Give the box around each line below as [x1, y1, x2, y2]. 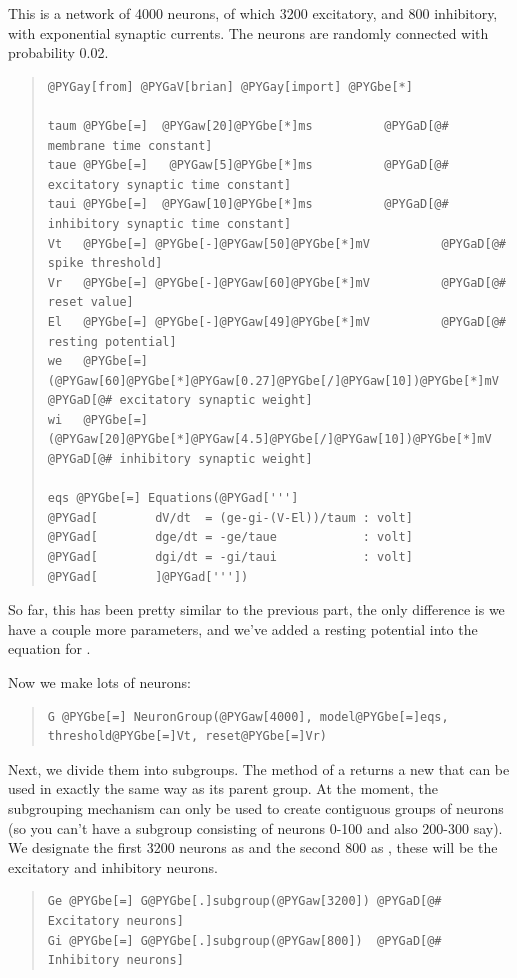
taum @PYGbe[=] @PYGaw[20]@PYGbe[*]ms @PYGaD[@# [47, 118, 449, 133]
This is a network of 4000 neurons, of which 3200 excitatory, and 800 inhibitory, [8, 3, 498, 23]
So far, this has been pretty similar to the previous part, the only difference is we [8, 599, 505, 620]
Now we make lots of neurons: [8, 672, 191, 692]
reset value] [47, 295, 134, 310]
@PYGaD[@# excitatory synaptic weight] [47, 393, 313, 408]
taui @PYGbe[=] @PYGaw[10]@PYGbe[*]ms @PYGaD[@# [47, 197, 449, 212]
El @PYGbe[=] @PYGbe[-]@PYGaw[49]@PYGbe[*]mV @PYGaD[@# [47, 314, 506, 329]
